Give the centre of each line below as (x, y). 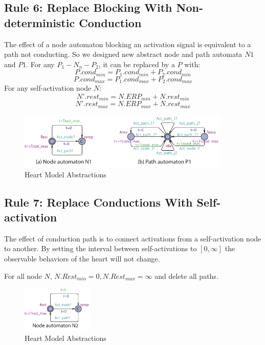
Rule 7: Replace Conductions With (98, 202)
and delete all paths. (186, 276)
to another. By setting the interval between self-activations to (101, 248)
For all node (23, 276)
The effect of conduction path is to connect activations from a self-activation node (133, 238)
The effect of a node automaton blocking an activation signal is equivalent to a (128, 44)
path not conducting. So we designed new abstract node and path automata (123, 54)
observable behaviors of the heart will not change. (82, 258)
